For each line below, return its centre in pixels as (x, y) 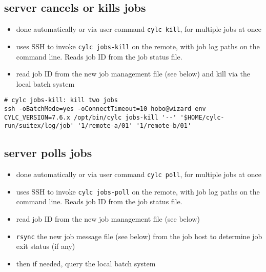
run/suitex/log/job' (39, 126)
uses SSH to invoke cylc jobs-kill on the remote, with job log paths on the (138, 46)
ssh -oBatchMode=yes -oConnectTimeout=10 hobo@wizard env (105, 109)
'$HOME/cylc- (202, 117)
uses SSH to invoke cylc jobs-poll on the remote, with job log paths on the (138, 191)
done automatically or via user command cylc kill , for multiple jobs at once (139, 29)
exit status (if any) (46, 246)
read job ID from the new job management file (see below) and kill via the (133, 74)
